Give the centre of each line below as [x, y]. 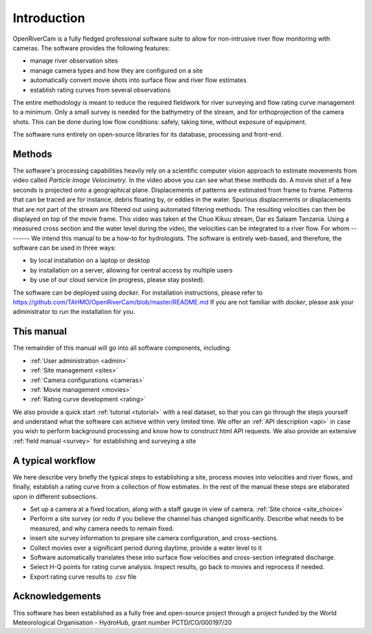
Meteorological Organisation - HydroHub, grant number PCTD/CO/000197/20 [122, 622]
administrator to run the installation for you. [74, 312]
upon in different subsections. [55, 496]
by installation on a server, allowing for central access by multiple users [132, 270]
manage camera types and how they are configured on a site [116, 70]
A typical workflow [54, 460]
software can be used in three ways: [64, 248]
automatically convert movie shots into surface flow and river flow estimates [138, 80]
